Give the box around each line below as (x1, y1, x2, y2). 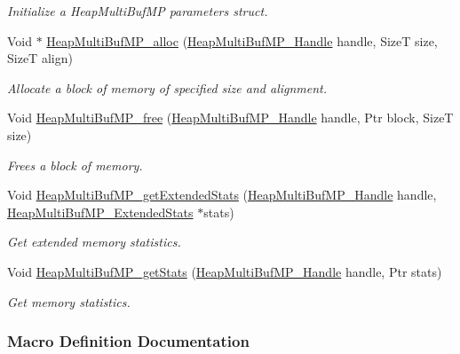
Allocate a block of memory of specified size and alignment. (7, 78, 328, 97)
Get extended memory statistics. (7, 232, 181, 251)
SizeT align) (7, 49, 73, 67)
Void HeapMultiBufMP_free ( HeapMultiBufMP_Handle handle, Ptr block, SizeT (7, 108, 454, 127)
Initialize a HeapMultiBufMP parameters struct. (7, 2, 268, 20)
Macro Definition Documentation (7, 330, 250, 352)
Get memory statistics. (7, 292, 131, 311)
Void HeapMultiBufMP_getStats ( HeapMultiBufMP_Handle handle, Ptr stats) (7, 262, 442, 280)
